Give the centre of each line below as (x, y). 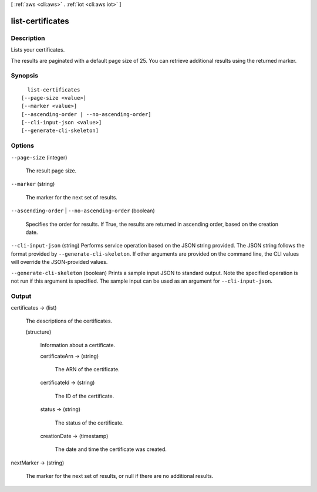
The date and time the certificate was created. (111, 449)
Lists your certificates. (38, 50)
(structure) (38, 332)
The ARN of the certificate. (87, 369)
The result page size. (51, 171)
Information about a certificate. (78, 345)
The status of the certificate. (89, 423)
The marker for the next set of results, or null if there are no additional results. (119, 476)
